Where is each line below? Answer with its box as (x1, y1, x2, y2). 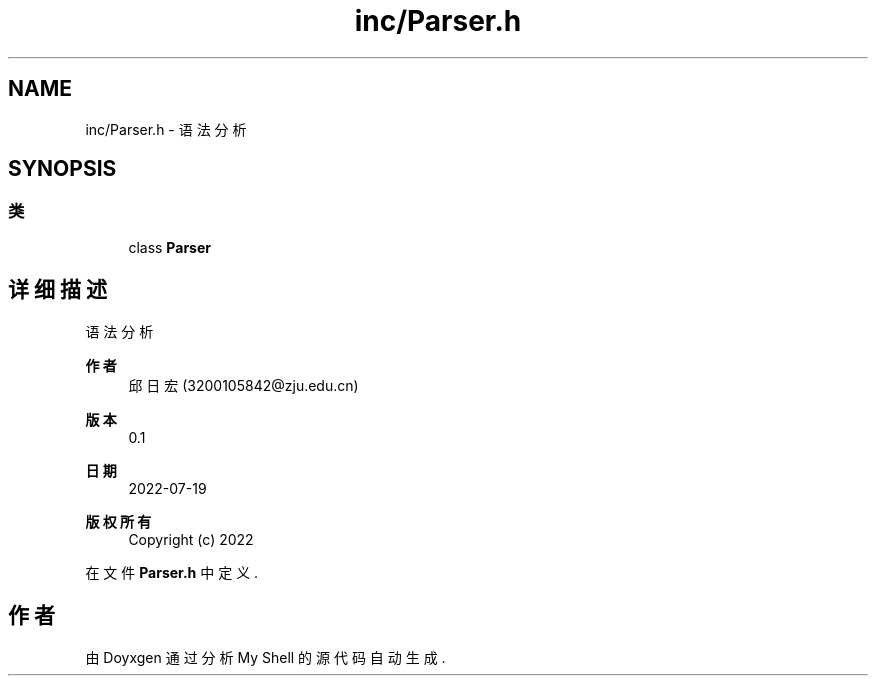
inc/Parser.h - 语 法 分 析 (85, 120, 247, 138)
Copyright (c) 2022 (128, 530, 254, 548)
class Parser (128, 238, 211, 256)
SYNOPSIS (8, 156, 117, 182)
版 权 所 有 (85, 512, 152, 530)
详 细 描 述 (8, 277, 107, 303)
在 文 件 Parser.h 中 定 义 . (85, 563, 259, 581)
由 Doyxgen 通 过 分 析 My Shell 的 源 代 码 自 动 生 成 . (85, 648, 446, 666)
